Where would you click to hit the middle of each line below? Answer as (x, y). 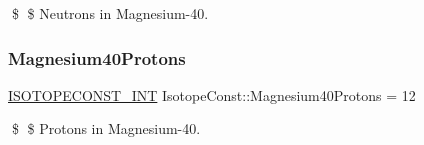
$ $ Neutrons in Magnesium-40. (110, 13)
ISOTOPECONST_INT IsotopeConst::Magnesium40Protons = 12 (212, 94)
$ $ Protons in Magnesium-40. (106, 128)
